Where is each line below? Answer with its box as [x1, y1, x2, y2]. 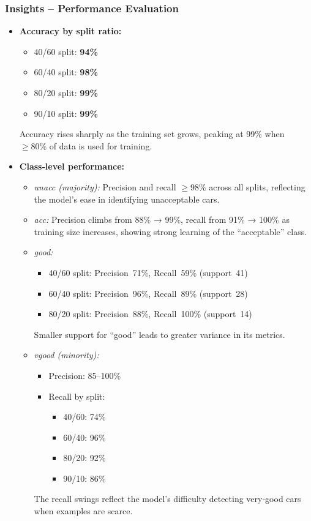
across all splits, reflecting [209, 180, 305, 193]
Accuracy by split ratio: [19, 24, 122, 37]
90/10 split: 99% [34, 107, 98, 119]
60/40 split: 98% [34, 66, 98, 78]
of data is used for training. [49, 139, 152, 152]
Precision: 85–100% [48, 369, 121, 381]
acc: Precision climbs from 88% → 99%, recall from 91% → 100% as [34, 213, 290, 226]
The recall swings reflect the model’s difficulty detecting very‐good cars [34, 492, 301, 505]
